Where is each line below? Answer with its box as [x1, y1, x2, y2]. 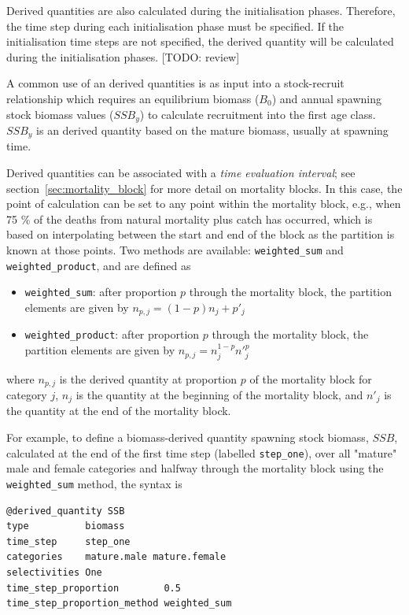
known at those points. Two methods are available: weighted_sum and [6, 242, 344, 258]
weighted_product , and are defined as [6, 257, 191, 273]
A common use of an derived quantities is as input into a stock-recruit [6, 75, 345, 91]
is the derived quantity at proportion [59, 370, 238, 387]
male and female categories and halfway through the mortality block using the [6, 460, 384, 476]
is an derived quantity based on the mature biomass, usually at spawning [36, 122, 389, 139]
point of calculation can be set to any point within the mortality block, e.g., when [6, 195, 401, 212]
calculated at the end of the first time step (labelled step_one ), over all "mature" [6, 444, 397, 461]
